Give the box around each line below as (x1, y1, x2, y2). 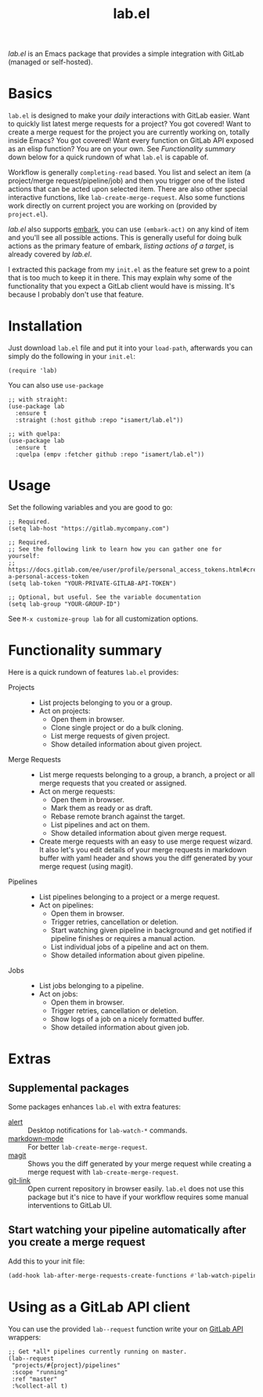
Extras (8, 1050, 51, 1068)
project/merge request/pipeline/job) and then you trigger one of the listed (8, 176, 245, 185)
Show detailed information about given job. (50, 1022, 190, 1032)
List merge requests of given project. (50, 731, 170, 740)
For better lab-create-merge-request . (27, 1142, 148, 1151)
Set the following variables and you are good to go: (8, 503, 173, 512)
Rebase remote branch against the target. (50, 812, 186, 821)
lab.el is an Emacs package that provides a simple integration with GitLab (8, 49, 244, 59)
